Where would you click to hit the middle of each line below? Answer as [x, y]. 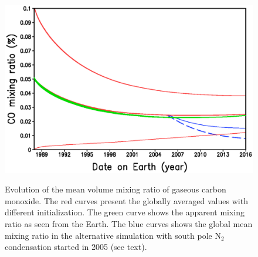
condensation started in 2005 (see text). [76, 247]
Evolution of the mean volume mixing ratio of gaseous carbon [116, 189]
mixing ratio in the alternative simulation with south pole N [113, 235]
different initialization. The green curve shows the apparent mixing [125, 212]
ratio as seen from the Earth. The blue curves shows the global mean [129, 223]
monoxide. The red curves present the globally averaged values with [126, 200]
